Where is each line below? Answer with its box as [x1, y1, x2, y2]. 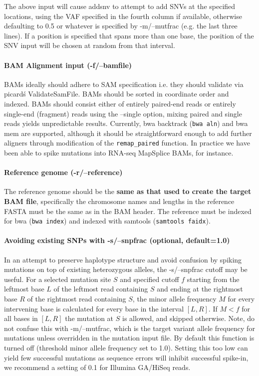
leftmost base [4, 283, 44, 294]
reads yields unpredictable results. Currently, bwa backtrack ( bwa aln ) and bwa [4, 118, 248, 128]
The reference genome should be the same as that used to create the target [4, 186, 252, 196]
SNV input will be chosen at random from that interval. [4, 40, 175, 50]
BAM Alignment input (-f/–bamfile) [4, 59, 132, 70]
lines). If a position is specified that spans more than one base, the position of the [4, 30, 254, 40]
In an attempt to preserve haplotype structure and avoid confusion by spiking [4, 254, 242, 264]
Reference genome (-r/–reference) [4, 167, 123, 177]
